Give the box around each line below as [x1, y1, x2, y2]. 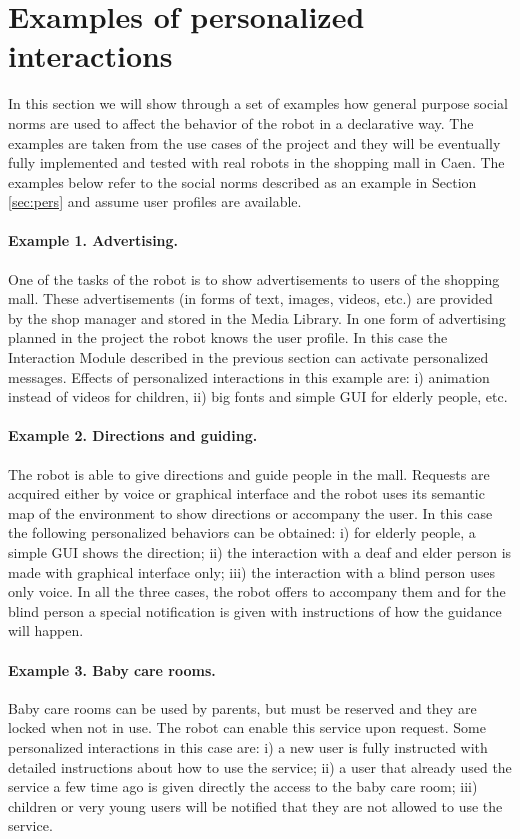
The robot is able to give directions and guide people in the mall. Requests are [8, 463, 490, 484]
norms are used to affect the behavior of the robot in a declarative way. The [8, 112, 474, 133]
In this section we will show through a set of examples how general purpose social [8, 93, 508, 114]
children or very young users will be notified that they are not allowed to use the [8, 795, 503, 816]
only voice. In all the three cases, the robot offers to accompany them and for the [8, 581, 506, 602]
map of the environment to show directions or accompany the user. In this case [8, 502, 493, 523]
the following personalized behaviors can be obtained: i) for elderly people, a [8, 522, 476, 543]
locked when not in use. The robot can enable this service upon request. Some [8, 717, 486, 738]
